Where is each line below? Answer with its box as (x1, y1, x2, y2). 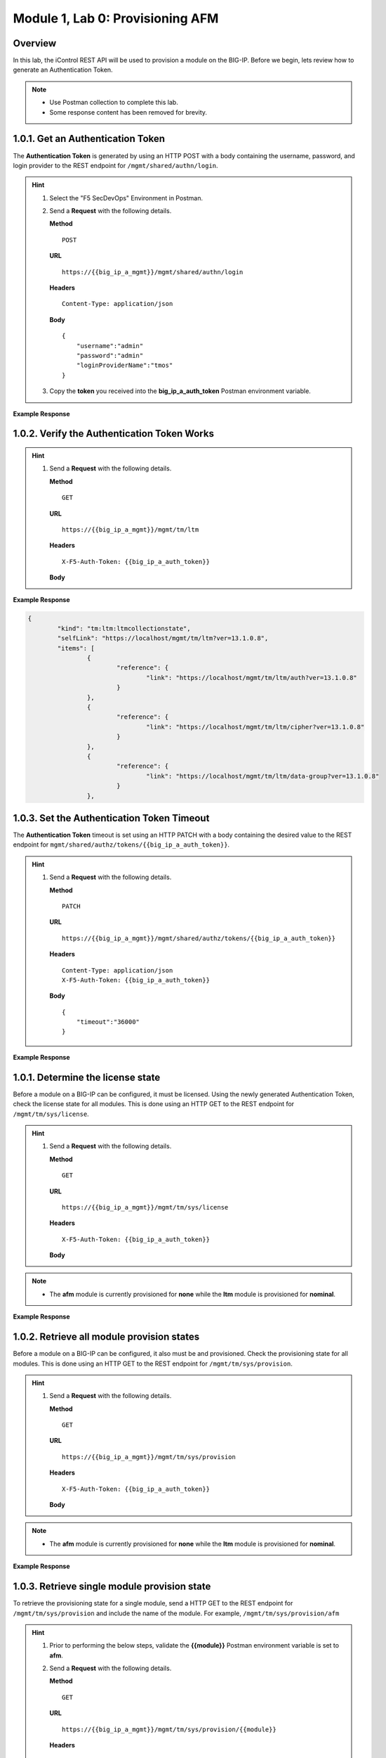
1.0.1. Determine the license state (13, 1071, 161, 1083)
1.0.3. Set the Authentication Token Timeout (13, 812, 210, 824)
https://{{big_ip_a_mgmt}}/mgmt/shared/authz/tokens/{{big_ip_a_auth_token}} (62, 934, 336, 942)
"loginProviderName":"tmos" (76, 361, 173, 369)
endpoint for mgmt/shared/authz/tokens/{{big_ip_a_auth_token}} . (13, 840, 230, 849)
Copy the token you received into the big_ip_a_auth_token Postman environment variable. (49, 387, 312, 395)
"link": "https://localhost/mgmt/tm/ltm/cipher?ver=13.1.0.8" (146, 723, 365, 731)
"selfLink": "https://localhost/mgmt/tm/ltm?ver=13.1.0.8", (57, 634, 269, 643)
